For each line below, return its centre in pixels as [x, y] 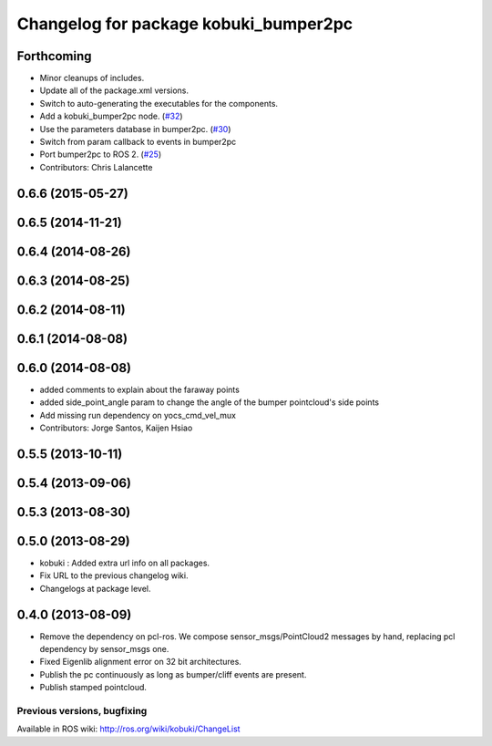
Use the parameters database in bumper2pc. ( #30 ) [135, 129]
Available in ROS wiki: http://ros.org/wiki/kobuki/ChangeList [128, 729]
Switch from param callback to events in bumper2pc [138, 142]
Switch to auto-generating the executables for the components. [159, 103]
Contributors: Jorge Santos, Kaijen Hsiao [116, 428]
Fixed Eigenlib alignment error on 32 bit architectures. [140, 662]
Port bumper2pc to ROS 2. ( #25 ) [101, 154]
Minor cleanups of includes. [92, 78]
